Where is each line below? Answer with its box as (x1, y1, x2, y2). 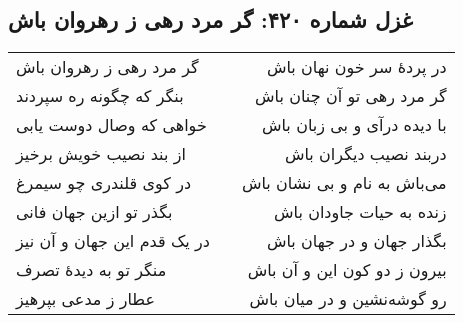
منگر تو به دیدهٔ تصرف (16, 258, 167, 282)
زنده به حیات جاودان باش (273, 200, 447, 224)
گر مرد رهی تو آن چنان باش (255, 84, 447, 108)
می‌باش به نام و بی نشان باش (241, 171, 447, 195)
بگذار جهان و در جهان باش (266, 229, 447, 253)
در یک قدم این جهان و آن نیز (16, 229, 210, 253)
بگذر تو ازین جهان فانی (16, 200, 173, 224)
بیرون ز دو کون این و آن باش (247, 258, 447, 282)
